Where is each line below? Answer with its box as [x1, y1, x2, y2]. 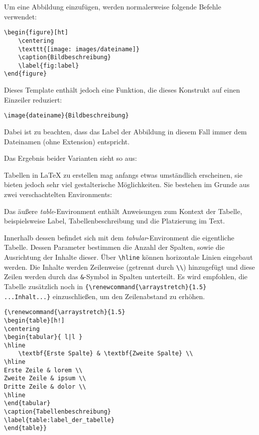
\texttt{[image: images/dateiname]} [18, 45, 140, 53]
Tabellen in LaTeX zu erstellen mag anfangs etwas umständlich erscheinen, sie [4, 169, 243, 180]
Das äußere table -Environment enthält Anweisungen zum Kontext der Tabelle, [4, 206, 243, 216]
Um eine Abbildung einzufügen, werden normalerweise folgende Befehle [4, 1, 221, 11]
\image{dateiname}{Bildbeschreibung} [4, 112, 129, 119]
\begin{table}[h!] [4, 317, 65, 324]
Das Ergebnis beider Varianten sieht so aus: [4, 153, 137, 163]
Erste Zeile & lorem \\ [4, 366, 83, 374]
